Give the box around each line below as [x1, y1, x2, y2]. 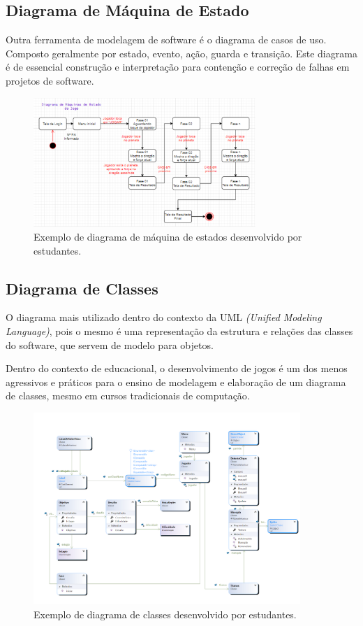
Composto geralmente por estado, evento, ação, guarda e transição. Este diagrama [6, 45, 357, 60]
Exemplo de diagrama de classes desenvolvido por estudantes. [34, 606, 297, 621]
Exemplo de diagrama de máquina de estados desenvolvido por [34, 229, 302, 243]
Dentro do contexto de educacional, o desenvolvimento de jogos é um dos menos [6, 361, 348, 376]
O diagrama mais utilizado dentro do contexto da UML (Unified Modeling [6, 310, 322, 325]
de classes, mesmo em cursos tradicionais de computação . [6, 388, 250, 403]
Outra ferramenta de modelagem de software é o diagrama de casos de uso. [6, 32, 327, 47]
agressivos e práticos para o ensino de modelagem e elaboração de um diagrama [6, 374, 346, 389]
